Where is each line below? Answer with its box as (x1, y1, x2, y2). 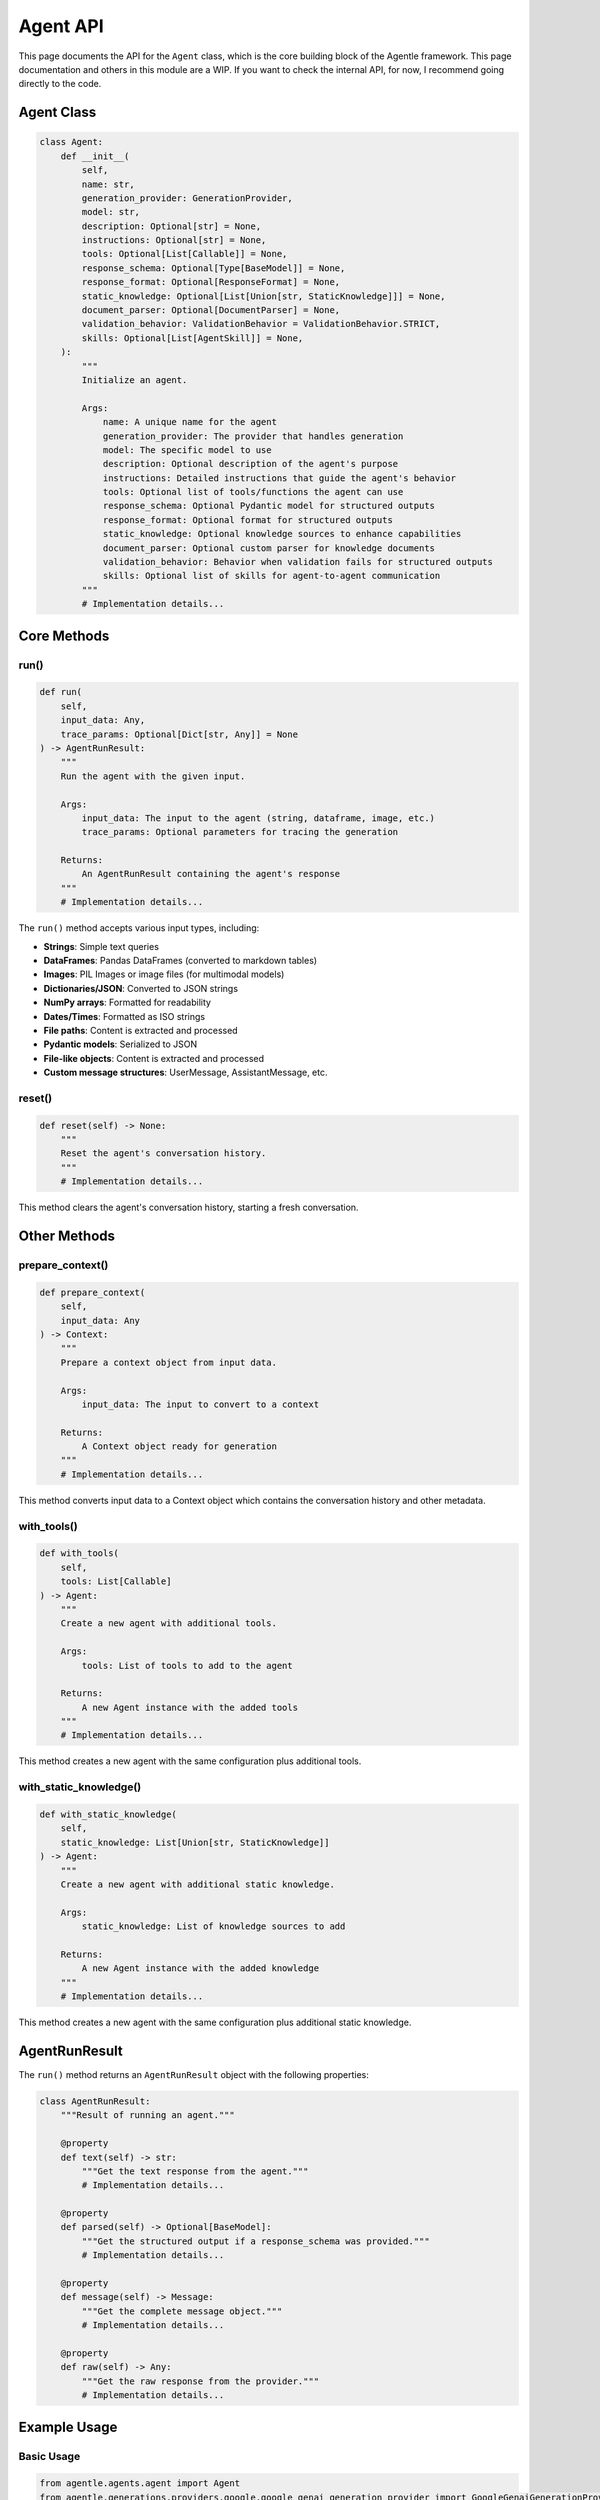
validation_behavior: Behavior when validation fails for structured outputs (102, 556, 494, 568)
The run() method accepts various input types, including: (18, 922, 260, 934)
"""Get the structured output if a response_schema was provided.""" (81, 2235, 430, 2247)
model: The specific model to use (102, 444, 272, 455)
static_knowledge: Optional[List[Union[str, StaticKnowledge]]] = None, (81, 290, 446, 302)
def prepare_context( (39, 1286, 146, 1298)
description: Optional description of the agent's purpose (102, 458, 399, 470)
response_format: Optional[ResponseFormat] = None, (81, 276, 341, 288)
